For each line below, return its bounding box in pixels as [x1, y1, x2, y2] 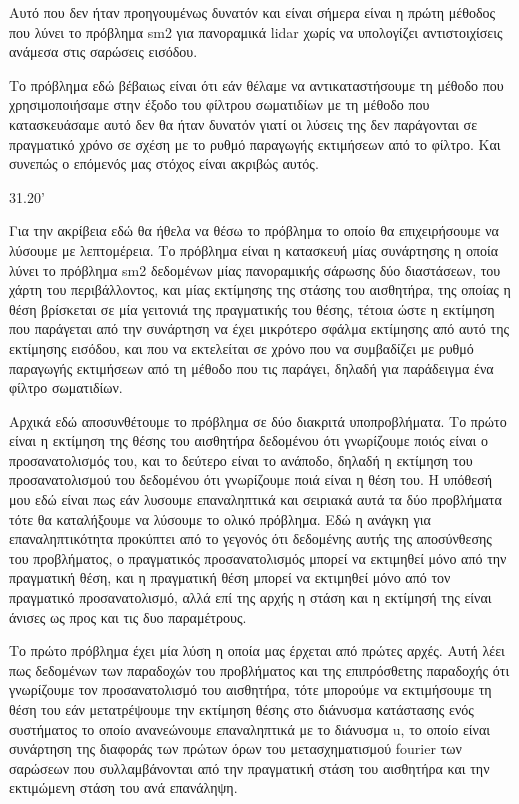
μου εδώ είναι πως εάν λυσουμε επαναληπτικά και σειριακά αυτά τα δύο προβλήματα [9, 489, 502, 510]
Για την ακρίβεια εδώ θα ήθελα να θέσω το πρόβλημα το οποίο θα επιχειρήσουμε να [9, 220, 499, 241]
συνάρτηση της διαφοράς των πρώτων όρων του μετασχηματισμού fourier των [9, 738, 462, 759]
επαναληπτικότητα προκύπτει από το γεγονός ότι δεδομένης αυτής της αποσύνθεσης [9, 528, 492, 549]
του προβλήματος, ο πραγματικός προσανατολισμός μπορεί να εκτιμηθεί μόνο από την [9, 547, 507, 568]
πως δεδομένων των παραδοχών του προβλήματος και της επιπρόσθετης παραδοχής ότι [9, 659, 510, 680]
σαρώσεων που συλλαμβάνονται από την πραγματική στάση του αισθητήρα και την [9, 757, 490, 778]
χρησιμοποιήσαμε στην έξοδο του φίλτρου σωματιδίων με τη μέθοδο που [9, 94, 430, 115]
